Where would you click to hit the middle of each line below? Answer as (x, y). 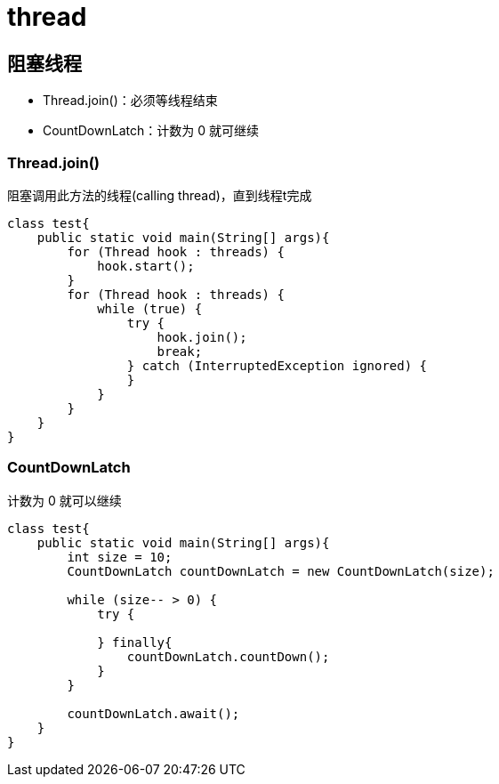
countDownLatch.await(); (153, 713)
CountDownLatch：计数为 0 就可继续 (151, 131)
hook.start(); (146, 266)
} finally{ (135, 642)
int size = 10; (120, 557)
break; (180, 351)
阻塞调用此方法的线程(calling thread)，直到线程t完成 (160, 195)
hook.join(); (202, 337)
